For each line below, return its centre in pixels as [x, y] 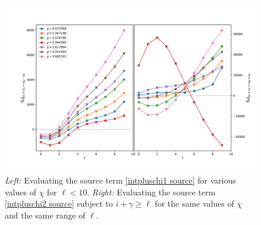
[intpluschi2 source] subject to [59, 203]
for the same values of [195, 203]
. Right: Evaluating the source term [151, 192]
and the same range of [45, 215]
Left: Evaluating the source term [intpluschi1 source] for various [120, 180]
